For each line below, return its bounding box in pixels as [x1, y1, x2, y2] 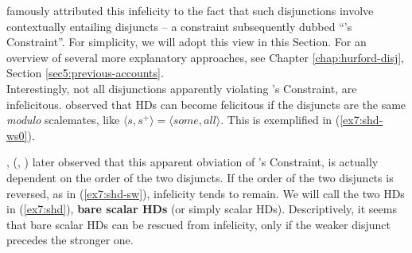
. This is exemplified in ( [220, 111, 340, 128]
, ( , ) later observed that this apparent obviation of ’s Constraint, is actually [6, 154, 379, 170]
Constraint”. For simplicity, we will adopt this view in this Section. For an [6, 33, 367, 50]
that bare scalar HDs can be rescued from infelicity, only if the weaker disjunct [6, 216, 391, 232]
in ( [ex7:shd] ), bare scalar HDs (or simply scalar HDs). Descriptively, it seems [6, 200, 397, 217]
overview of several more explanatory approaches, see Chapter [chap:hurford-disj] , [6, 49, 404, 65]
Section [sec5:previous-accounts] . [6, 64, 164, 81]
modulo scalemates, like [6, 111, 120, 128]
